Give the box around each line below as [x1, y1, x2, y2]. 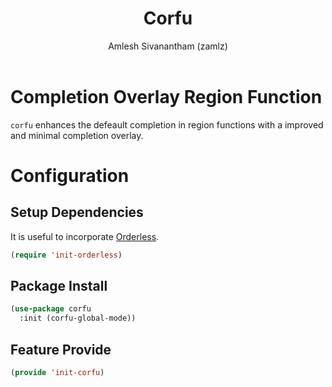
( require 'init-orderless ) [10, 250, 123, 260]
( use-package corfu [10, 304, 92, 314]
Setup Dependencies [10, 204, 144, 221]
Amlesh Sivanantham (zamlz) [108, 40, 228, 52]
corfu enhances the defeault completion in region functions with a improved [10, 118, 324, 131]
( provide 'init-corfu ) [10, 367, 105, 377]
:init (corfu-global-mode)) [19, 313, 137, 324]
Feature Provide [10, 341, 112, 358]
